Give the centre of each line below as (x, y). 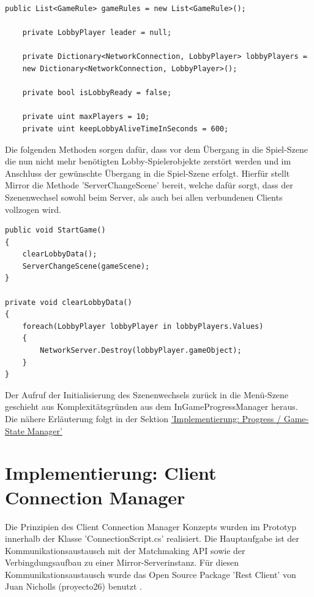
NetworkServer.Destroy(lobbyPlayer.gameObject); (141, 351)
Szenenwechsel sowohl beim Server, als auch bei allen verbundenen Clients (144, 197)
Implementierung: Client (111, 473)
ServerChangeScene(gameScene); (86, 266)
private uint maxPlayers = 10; (86, 117)
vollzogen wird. (33, 209)
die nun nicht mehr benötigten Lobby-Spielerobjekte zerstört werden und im (148, 161)
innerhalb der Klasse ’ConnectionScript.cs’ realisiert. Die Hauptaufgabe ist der (152, 538)
